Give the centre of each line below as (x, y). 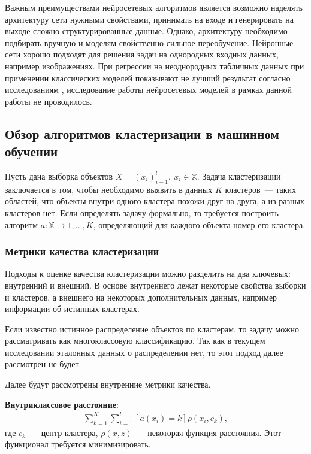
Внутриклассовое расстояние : (62, 404)
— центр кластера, (64, 432)
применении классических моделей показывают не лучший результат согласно (148, 78)
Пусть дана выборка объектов (59, 176)
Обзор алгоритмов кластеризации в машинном (142, 133)
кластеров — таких (261, 189)
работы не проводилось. (49, 101)
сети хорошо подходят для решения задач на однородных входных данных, (142, 54)
